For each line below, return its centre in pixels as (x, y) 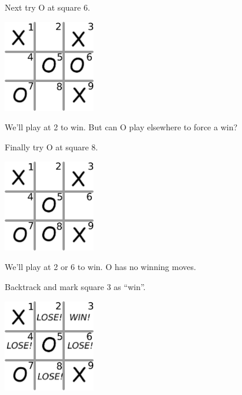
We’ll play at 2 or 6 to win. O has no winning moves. (100, 267)
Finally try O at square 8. (52, 147)
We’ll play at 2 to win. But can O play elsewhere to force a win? (121, 127)
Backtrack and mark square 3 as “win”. (75, 286)
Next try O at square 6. (47, 7)
